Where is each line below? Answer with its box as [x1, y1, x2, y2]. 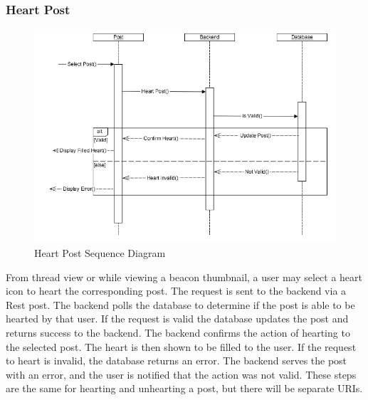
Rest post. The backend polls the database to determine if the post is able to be [6, 297, 355, 312]
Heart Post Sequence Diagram [34, 246, 166, 260]
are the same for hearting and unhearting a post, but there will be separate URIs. [6, 381, 363, 396]
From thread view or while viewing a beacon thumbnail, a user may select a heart [6, 269, 363, 284]
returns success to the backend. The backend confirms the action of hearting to [6, 325, 350, 340]
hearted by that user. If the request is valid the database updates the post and [6, 311, 349, 326]
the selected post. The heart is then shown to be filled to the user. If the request [6, 339, 357, 354]
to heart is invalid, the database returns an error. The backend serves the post [6, 353, 347, 368]
